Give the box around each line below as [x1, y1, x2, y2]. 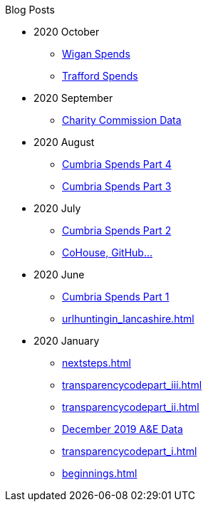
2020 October [33, 26, 100, 38]
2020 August [33, 136, 95, 148]
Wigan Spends [62, 48, 130, 60]
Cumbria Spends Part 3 [62, 180, 172, 192]
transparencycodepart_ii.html [62, 401, 199, 413]
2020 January [33, 335, 100, 347]
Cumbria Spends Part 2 [62, 224, 172, 236]
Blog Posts [5, 4, 55, 16]
